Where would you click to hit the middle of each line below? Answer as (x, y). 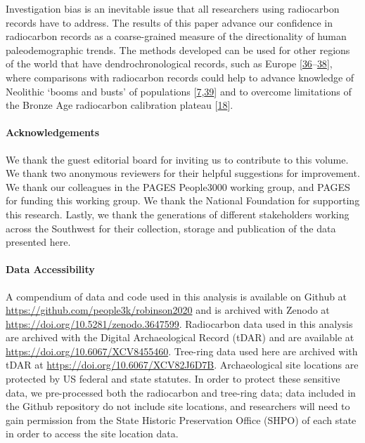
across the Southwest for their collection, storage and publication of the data (171, 228)
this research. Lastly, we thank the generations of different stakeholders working (178, 214)
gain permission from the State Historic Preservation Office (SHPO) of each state (181, 419)
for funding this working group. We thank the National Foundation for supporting (183, 200)
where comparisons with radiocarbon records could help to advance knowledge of (180, 77)
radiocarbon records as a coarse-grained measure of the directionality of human (176, 36)
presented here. (38, 242)
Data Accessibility (50, 269)
